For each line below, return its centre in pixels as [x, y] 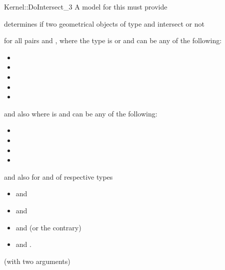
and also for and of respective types [58, 176]
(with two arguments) [37, 261]
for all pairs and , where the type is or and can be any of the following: [113, 40]
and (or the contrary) [48, 227]
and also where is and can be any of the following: [81, 113]
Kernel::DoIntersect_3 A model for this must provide [86, 7]
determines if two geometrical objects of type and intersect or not [104, 23]
